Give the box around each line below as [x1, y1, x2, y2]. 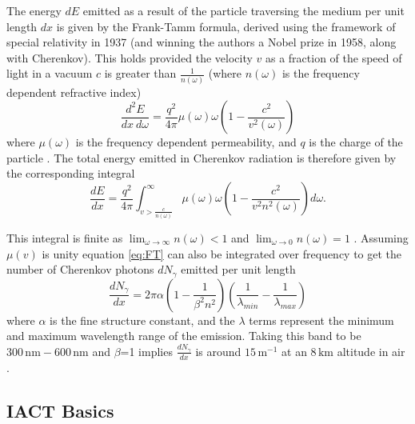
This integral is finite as [6, 230, 123, 246]
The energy [6, 2, 62, 18]
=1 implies [120, 342, 173, 359]
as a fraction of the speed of [265, 49, 402, 66]
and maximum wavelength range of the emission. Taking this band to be [6, 327, 361, 344]
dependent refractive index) [6, 83, 142, 100]
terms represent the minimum [249, 311, 394, 328]
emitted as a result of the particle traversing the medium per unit [82, 2, 405, 18]
